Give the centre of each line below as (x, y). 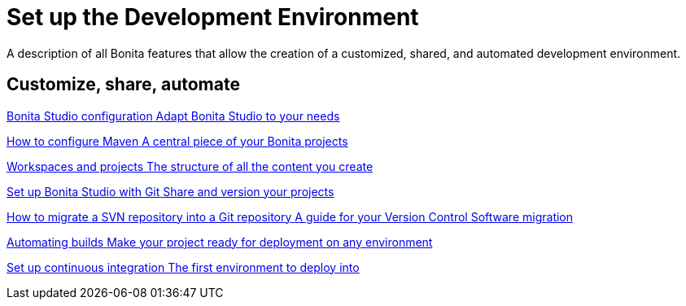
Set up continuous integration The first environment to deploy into (183, 267)
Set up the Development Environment (213, 17)
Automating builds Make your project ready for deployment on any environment (220, 242)
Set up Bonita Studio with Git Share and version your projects (170, 191)
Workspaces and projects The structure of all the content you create (190, 166)
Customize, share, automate (123, 85)
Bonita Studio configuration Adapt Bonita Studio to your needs (173, 116)
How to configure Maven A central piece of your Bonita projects (177, 141)
